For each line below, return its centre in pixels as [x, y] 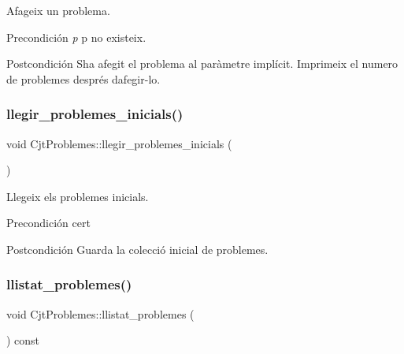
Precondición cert [48, 223]
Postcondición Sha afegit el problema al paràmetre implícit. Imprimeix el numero [202, 63]
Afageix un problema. [58, 10]
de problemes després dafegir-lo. [83, 78]
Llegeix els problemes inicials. [78, 196]
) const [23, 340]
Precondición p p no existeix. [76, 37]
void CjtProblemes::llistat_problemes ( [100, 313]
